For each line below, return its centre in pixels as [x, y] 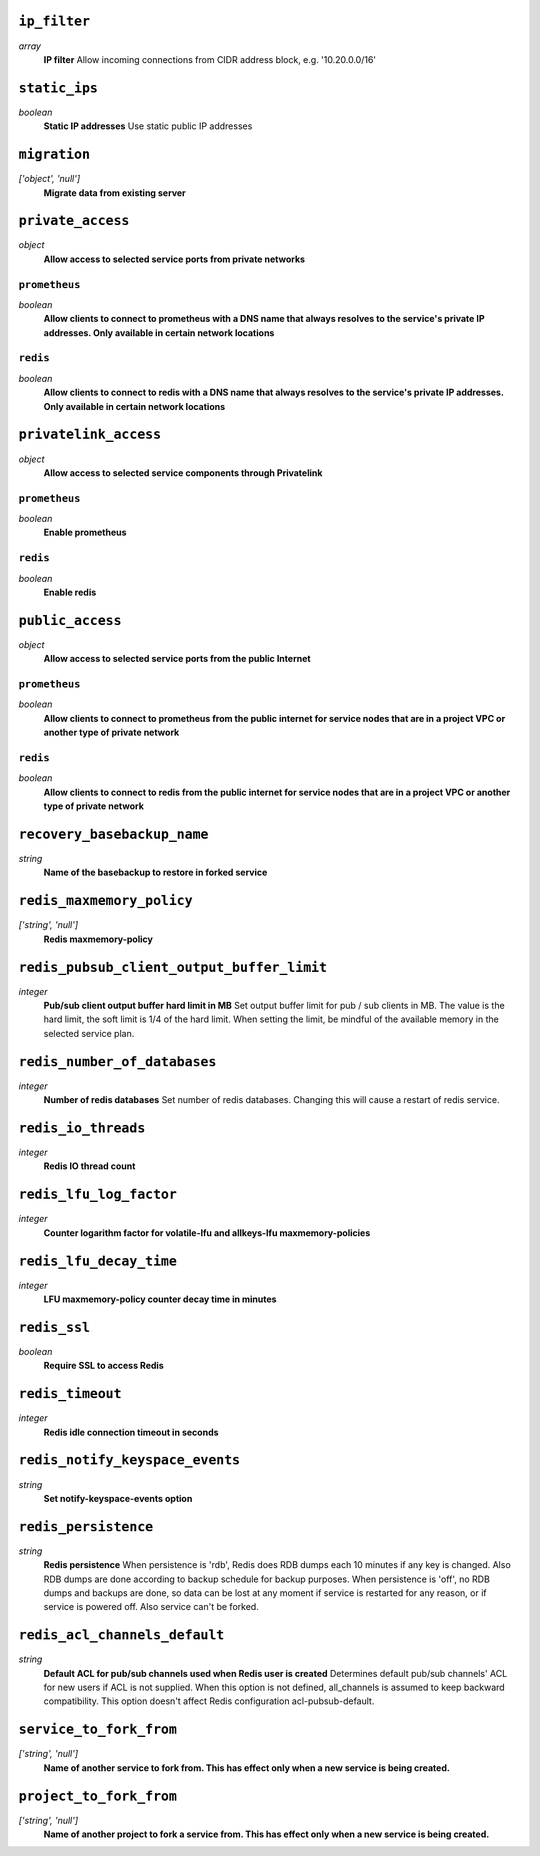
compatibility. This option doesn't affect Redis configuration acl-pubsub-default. [209, 1701]
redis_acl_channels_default [121, 1635]
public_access [70, 620]
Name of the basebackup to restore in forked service [155, 872]
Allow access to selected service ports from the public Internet [177, 659]
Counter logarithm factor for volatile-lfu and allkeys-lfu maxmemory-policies [207, 1232]
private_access [74, 221]
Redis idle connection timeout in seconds [131, 1432]
